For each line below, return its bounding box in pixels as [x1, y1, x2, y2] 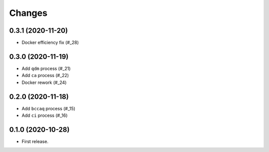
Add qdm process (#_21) [21, 65, 71, 72]
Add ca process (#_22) [21, 73, 69, 78]
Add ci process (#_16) [21, 112, 68, 119]
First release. [21, 138, 49, 144]
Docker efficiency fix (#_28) [21, 40, 79, 46]
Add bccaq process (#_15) [21, 105, 76, 111]
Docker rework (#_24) [21, 79, 67, 85]
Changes [9, 7, 47, 18]
